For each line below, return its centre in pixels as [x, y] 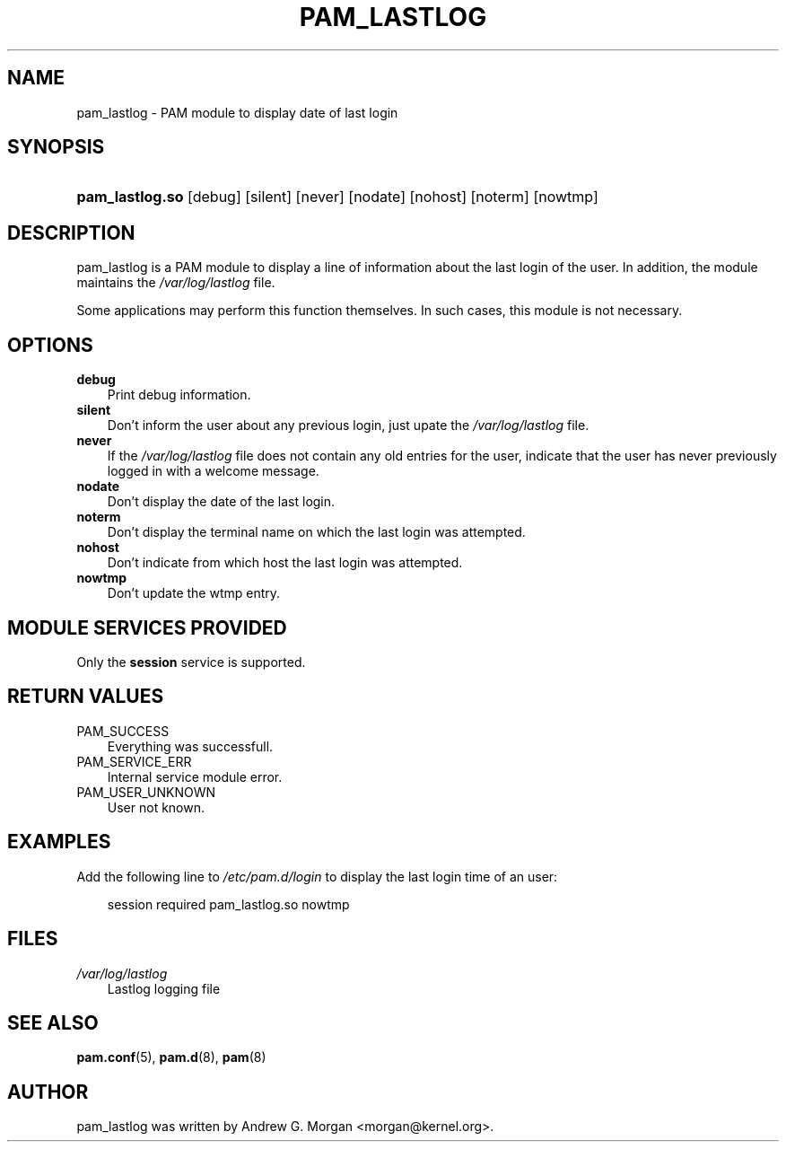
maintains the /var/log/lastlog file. [176, 283]
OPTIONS [50, 345]
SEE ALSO [53, 1022]
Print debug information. [179, 395]
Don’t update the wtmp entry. [194, 593]
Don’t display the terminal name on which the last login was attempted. [316, 532]
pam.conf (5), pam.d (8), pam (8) [171, 1057]
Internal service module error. [195, 776]
